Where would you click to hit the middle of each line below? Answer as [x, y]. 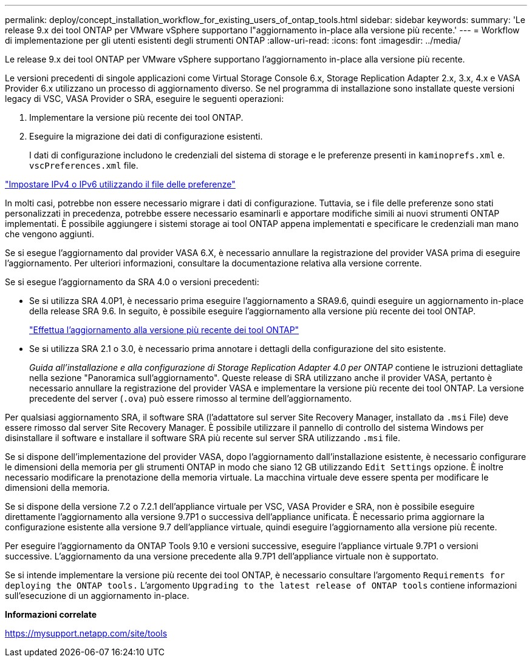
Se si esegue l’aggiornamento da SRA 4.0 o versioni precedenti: [132, 282]
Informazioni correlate [51, 614]
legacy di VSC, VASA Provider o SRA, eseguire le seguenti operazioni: [145, 99]
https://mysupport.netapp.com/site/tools [86, 633]
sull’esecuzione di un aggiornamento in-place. [97, 596]
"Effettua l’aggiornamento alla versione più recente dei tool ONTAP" [164, 330]
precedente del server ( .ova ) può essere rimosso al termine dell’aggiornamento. [191, 398]
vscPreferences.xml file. [84, 165]
